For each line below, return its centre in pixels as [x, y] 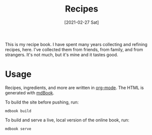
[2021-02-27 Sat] [82, 22]
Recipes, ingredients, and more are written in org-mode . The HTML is [75, 88]
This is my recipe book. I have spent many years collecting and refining [76, 44]
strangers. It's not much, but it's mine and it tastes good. [62, 55]
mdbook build [18, 111]
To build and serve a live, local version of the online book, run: [67, 120]
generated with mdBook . [30, 92]
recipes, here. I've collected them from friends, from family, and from [74, 49]
